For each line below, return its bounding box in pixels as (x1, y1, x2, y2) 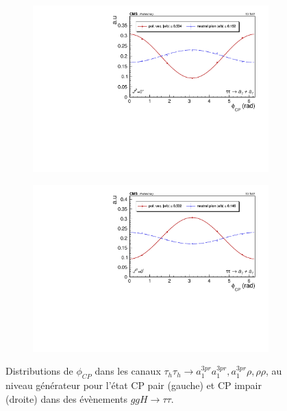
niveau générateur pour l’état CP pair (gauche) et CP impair (5, 378, 262, 392)
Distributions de (5, 364, 73, 378)
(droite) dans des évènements (5, 391, 127, 406)
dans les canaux (95, 364, 161, 378)
